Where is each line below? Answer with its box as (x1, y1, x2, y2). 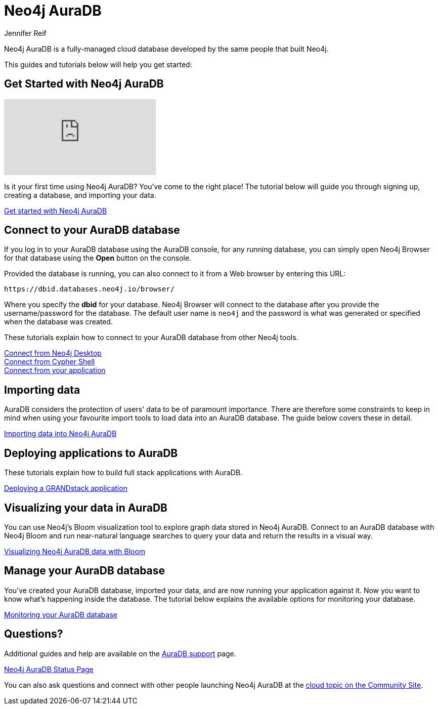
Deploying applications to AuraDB (4, 446, 178, 460)
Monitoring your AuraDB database (4, 610, 117, 619)
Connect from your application (4, 366, 106, 375)
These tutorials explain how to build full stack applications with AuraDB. (4, 468, 243, 477)
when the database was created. (4, 317, 113, 326)
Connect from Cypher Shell (4, 357, 95, 366)
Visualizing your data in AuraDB (4, 501, 167, 514)
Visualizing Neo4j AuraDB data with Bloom (4, 547, 146, 556)
